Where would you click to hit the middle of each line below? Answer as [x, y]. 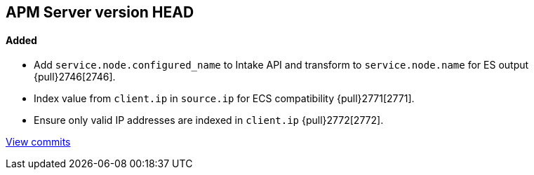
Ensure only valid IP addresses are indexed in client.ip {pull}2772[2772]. [209, 120]
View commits [38, 142]
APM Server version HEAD [100, 12]
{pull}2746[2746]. [75, 77]
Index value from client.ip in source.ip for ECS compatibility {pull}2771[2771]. [224, 99]
